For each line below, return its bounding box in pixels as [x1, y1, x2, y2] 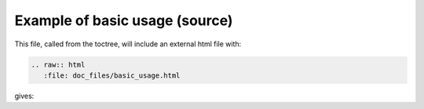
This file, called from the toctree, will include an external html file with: [14, 39, 242, 49]
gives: [14, 91, 35, 100]
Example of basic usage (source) [14, 12, 233, 29]
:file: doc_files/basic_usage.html [43, 71, 181, 80]
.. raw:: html [31, 60, 86, 69]
